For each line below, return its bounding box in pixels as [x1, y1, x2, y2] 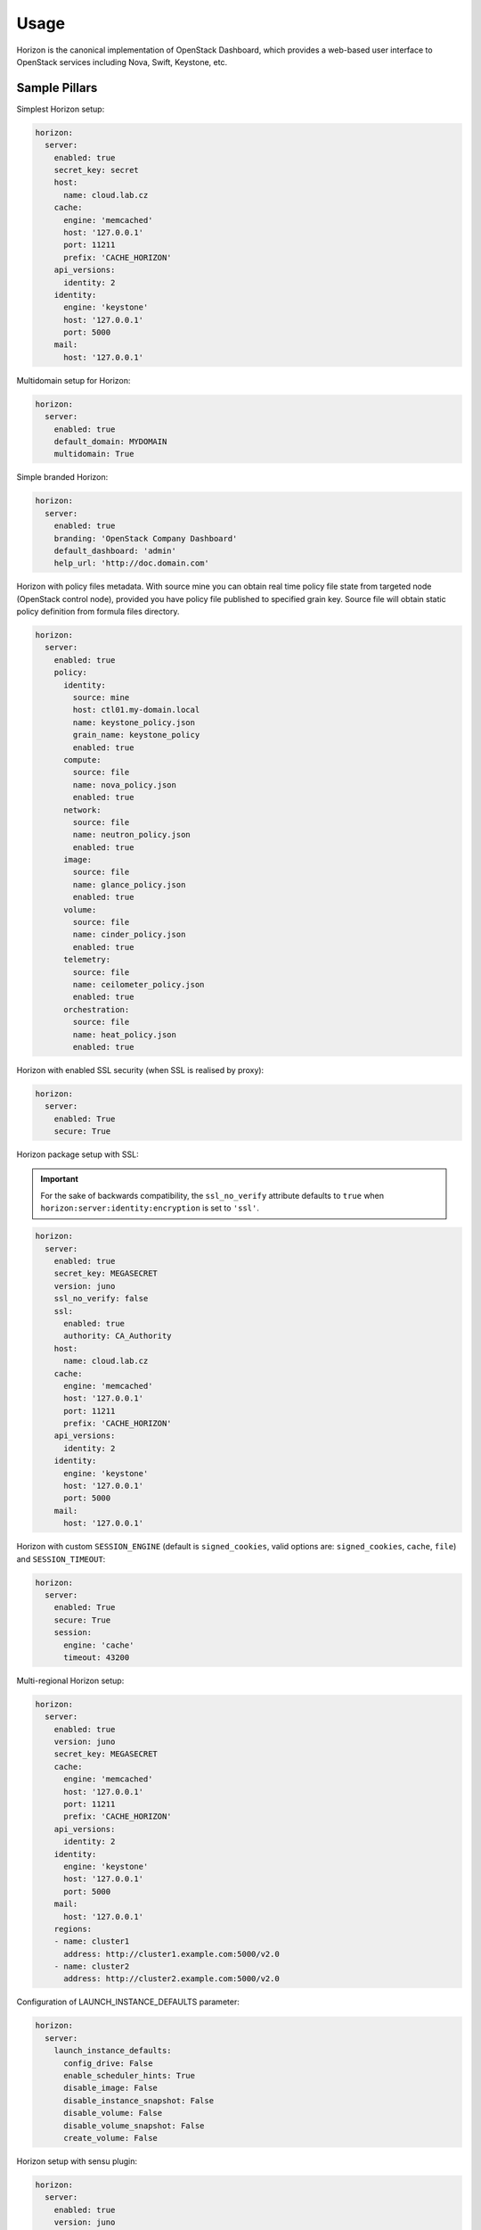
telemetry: [63, 954, 111, 965]
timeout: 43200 [63, 1652, 130, 1663]
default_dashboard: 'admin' [53, 545, 177, 556]
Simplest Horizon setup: [16, 103, 105, 114]
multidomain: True [53, 449, 135, 459]
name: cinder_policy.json [72, 929, 186, 940]
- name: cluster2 [53, 1962, 130, 1971]
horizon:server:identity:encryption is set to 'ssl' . [40, 1202, 260, 1213]
